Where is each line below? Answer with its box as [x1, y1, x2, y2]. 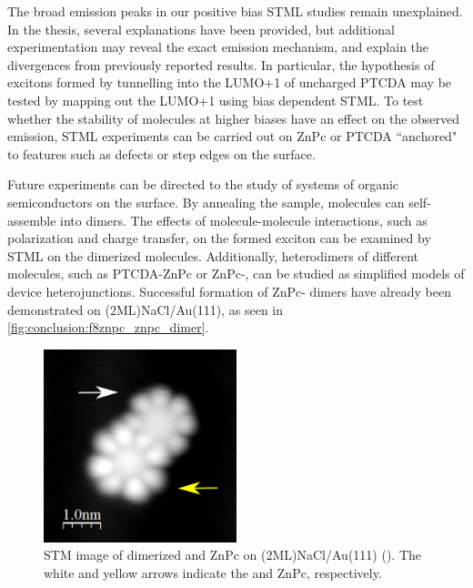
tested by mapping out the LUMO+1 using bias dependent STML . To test [7, 90, 424, 109]
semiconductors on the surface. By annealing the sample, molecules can [7, 192, 405, 211]
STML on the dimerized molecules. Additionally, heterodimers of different [7, 246, 419, 265]
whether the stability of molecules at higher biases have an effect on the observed [7, 108, 460, 127]
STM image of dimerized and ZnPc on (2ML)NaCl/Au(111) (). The [44, 545, 421, 564]
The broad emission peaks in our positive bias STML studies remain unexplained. [7, 2, 463, 20]
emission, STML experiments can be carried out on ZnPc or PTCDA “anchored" [7, 127, 458, 146]
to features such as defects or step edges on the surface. [7, 144, 316, 163]
